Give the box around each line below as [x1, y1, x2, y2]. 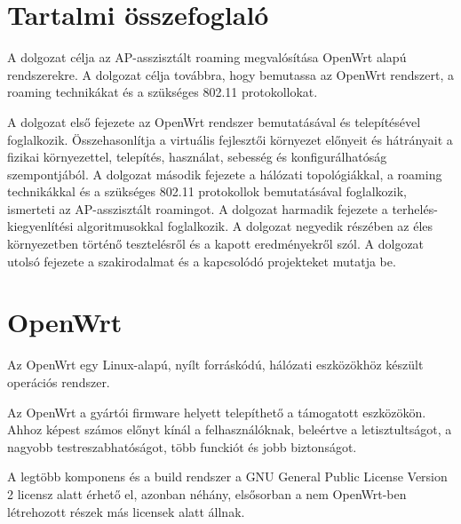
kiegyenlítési [7, 217, 74, 235]
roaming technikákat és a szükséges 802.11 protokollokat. [7, 83, 318, 101]
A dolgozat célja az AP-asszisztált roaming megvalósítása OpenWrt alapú [7, 48, 407, 67]
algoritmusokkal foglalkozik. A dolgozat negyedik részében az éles [77, 217, 433, 235]
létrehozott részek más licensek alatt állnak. [7, 502, 245, 520]
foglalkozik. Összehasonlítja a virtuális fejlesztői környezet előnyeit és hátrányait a [7, 130, 453, 148]
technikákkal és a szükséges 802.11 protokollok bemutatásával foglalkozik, [7, 182, 407, 201]
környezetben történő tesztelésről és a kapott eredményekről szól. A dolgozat [7, 234, 425, 253]
